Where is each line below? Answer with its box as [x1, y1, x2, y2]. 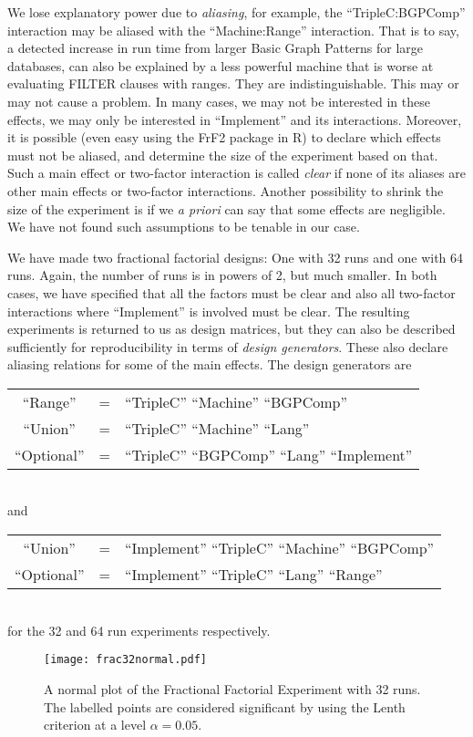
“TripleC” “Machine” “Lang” [124, 417, 310, 439]
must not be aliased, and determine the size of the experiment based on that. [7, 145, 438, 164]
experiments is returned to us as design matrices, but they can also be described [7, 319, 456, 338]
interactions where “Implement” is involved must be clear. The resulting [7, 301, 410, 320]
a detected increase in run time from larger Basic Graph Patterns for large [7, 38, 424, 57]
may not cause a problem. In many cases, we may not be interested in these [7, 91, 430, 110]
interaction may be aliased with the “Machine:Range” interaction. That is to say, [7, 20, 459, 39]
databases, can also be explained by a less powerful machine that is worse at [7, 56, 434, 75]
